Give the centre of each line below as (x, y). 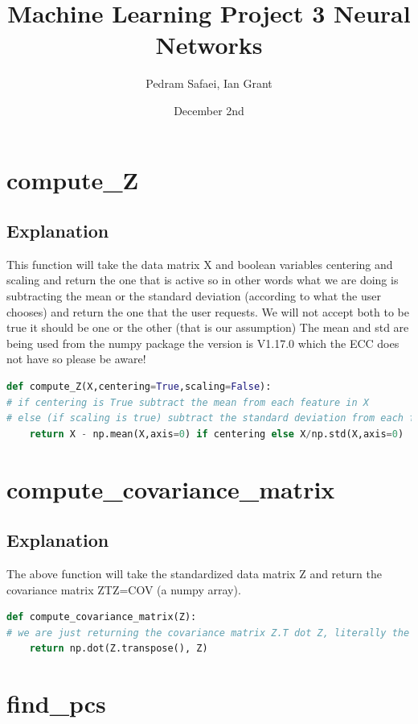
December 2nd (209, 110)
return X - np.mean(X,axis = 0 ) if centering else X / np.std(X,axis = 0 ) (217, 434)
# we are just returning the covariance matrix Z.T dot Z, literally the (208, 633)
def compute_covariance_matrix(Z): (102, 617)
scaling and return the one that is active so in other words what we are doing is (203, 280)
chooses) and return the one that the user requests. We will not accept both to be (208, 311)
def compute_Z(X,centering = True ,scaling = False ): (139, 387)
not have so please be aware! (76, 359)
